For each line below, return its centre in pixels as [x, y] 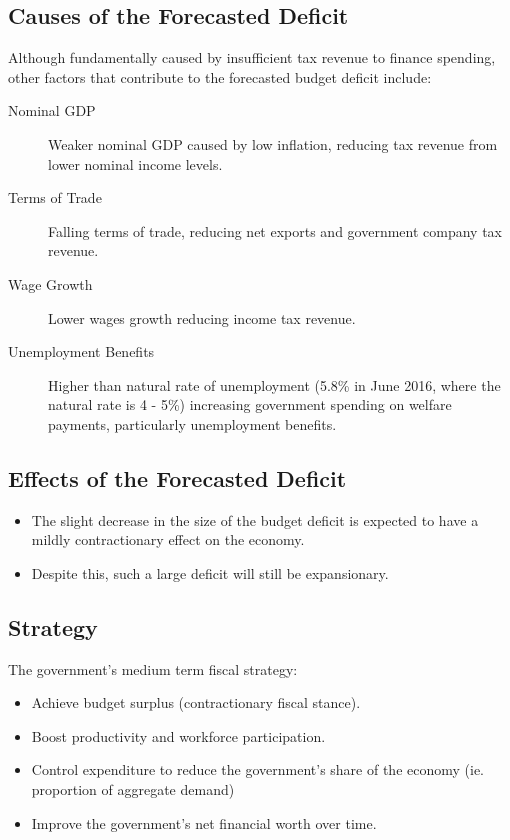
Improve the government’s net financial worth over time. [204, 822]
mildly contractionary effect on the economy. [168, 539]
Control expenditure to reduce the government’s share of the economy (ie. [258, 769]
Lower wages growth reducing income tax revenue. [202, 317]
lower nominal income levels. [135, 163]
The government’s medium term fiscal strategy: [153, 668]
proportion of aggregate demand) [133, 789]
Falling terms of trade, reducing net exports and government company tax [275, 230]
